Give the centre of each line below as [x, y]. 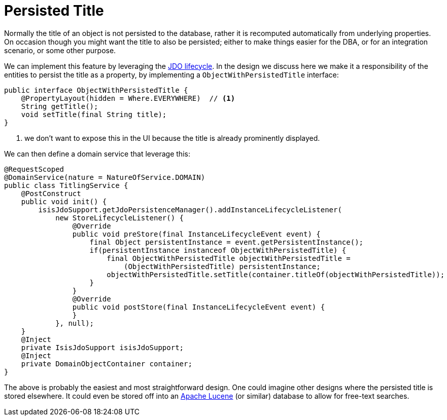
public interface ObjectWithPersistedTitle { [96, 90]
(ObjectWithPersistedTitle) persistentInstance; [222, 266]
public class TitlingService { [66, 185]
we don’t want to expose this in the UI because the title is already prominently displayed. [172, 138]
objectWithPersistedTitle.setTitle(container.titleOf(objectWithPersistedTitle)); [276, 274]
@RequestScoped [34, 169]
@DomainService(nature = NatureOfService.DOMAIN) [105, 177]
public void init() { [64, 201]
